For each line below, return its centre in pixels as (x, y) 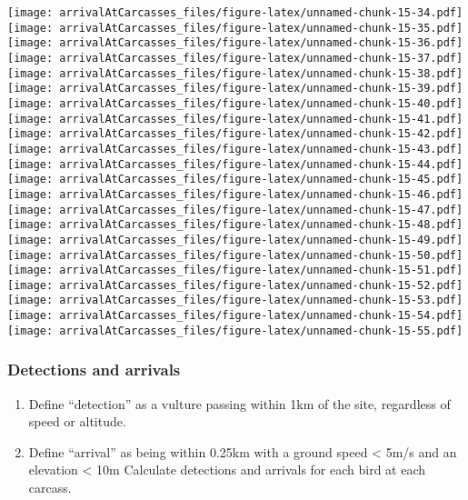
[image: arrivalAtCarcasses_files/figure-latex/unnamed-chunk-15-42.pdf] (235, 134)
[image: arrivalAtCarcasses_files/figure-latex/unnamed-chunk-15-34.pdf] (235, 13)
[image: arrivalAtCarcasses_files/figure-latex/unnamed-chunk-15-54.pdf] (235, 316)
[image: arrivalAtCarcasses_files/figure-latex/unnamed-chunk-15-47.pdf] (235, 210)
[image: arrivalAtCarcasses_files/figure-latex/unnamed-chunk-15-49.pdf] (235, 240)
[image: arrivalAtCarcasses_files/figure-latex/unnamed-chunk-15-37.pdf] (235, 58)
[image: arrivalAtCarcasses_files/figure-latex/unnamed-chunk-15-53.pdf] (235, 300)
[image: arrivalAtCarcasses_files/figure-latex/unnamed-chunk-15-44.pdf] (235, 164)
